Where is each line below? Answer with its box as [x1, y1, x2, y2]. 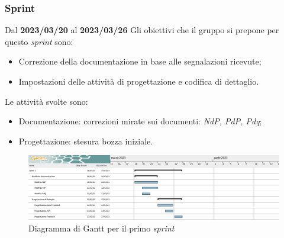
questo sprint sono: [5, 35, 73, 47]
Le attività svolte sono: [5, 95, 88, 107]
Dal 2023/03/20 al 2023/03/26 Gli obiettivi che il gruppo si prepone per [5, 24, 279, 36]
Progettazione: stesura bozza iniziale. [18, 134, 153, 147]
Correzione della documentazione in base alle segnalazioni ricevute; [18, 55, 262, 67]
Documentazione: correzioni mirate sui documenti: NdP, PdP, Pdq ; [18, 115, 262, 127]
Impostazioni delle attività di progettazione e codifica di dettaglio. [18, 75, 259, 87]
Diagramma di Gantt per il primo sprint [28, 221, 175, 234]
